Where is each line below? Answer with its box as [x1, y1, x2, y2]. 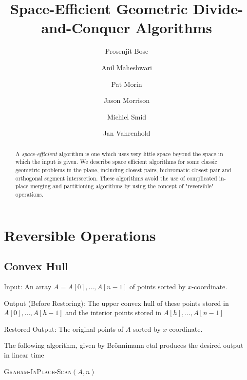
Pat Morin [111, 79, 142, 89]
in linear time [4, 349, 44, 360]
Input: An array [4, 281, 52, 291]
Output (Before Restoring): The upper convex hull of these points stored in [4, 298, 229, 308]
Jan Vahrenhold [103, 128, 151, 138]
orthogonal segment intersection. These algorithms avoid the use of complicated [15, 174, 217, 182]
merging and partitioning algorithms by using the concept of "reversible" [30, 182, 214, 190]
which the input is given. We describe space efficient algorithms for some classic [15, 158, 217, 166]
